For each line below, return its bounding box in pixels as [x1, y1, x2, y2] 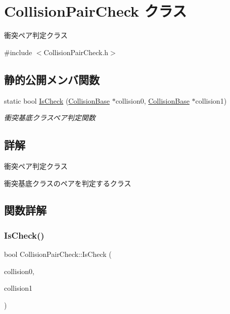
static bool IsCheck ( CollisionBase [4, 95, 110, 106]
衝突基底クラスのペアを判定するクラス [4, 177, 131, 188]
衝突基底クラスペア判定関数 [4, 112, 96, 123]
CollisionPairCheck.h [43, 47, 109, 57]
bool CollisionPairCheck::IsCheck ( [4, 249, 112, 259]
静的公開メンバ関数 [4, 71, 100, 87]
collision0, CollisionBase [115, 95, 190, 106]
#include [4, 47, 32, 57]
